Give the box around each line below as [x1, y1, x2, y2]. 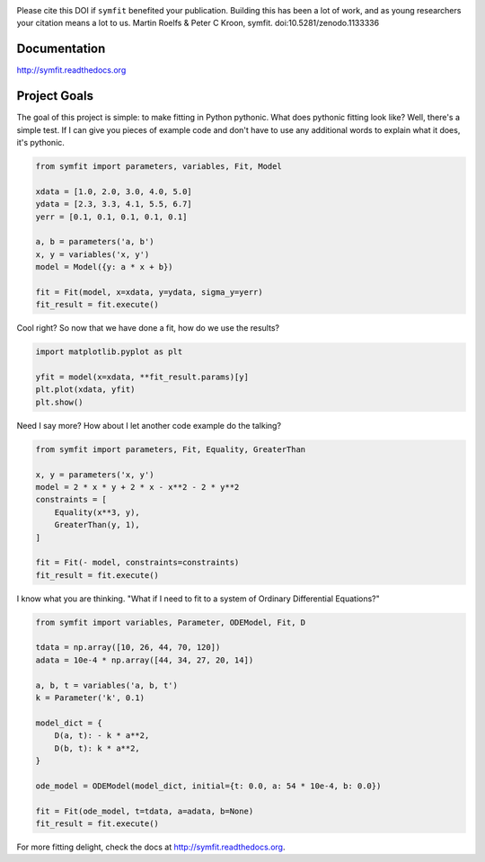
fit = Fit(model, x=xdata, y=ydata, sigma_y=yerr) [35, 287, 264, 297]
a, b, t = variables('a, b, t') [35, 680, 179, 690]
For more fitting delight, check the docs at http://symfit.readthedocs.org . [16, 841, 286, 852]
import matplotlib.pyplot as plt [35, 347, 183, 357]
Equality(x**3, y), [54, 507, 141, 517]
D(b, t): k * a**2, [54, 742, 141, 753]
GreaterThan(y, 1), [54, 520, 141, 530]
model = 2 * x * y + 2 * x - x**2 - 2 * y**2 [35, 482, 240, 492]
